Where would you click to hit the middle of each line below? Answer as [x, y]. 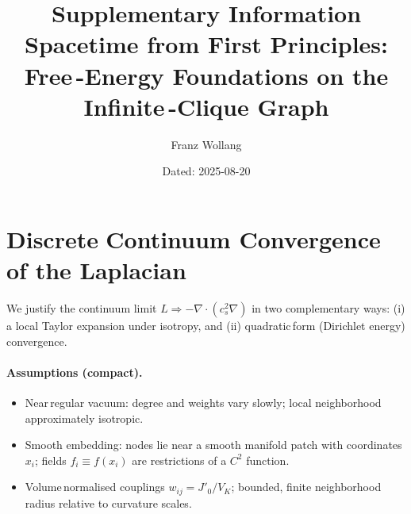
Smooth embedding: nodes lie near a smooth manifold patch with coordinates [213, 445]
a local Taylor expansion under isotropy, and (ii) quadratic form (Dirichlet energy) [206, 325]
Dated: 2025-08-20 [206, 171]
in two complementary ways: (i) [328, 308]
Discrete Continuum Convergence [194, 238]
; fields [50, 460]
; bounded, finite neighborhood [306, 487]
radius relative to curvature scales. [108, 502]
